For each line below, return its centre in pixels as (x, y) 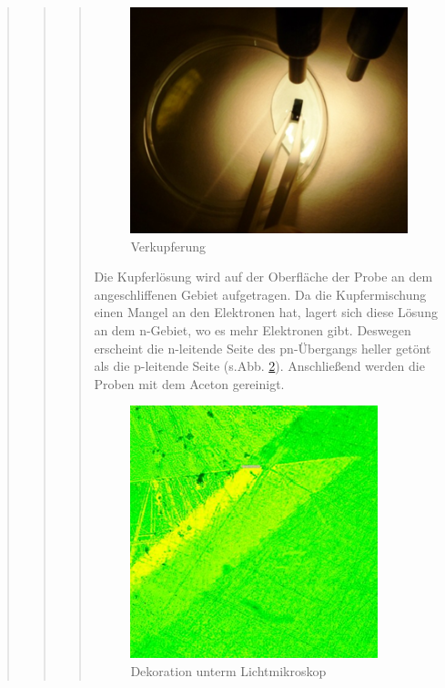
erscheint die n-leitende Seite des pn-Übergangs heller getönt (263, 348)
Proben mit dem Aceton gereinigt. (189, 383)
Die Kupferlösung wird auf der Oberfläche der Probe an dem (263, 277)
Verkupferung (168, 246)
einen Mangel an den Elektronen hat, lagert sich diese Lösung (266, 312)
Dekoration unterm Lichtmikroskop (228, 670)
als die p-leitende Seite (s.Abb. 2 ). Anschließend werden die (259, 366)
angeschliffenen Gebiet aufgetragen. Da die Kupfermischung (260, 294)
